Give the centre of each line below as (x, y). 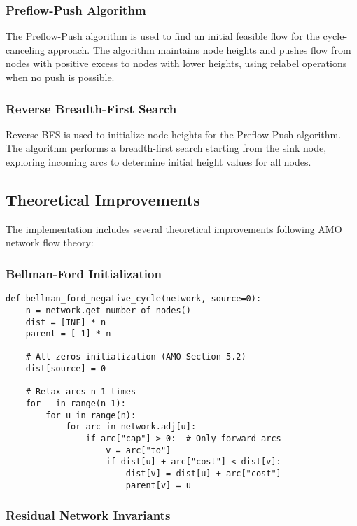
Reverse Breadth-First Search (91, 108)
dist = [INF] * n (66, 322)
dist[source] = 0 (66, 369)
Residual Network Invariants (88, 515)
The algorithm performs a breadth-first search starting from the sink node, (166, 148)
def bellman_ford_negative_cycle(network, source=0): (134, 299)
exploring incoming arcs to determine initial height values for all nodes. (159, 162)
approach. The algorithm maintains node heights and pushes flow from (199, 49)
